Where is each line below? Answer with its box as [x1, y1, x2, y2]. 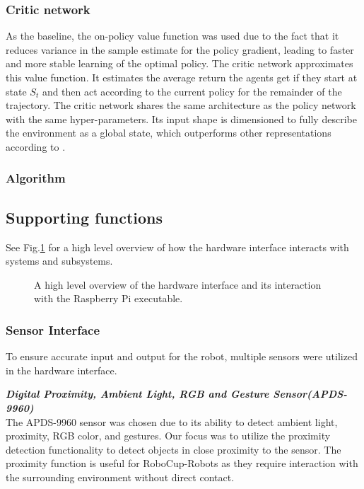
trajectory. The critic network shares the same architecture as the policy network [6, 98, 356, 113]
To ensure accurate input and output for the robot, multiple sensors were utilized [6, 349, 358, 364]
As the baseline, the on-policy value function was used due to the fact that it [6, 28, 339, 43]
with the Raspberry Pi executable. [34, 291, 183, 306]
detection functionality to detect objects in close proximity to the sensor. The [6, 442, 341, 456]
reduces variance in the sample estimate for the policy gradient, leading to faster [6, 42, 354, 57]
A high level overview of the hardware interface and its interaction [34, 277, 322, 292]
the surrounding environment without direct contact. [6, 469, 235, 484]
